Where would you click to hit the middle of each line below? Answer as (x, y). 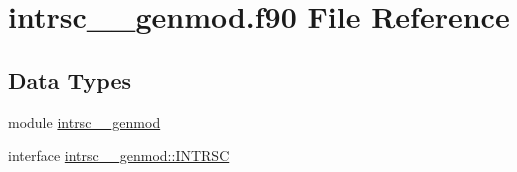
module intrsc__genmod (84, 121)
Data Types (69, 79)
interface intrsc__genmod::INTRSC (119, 155)
